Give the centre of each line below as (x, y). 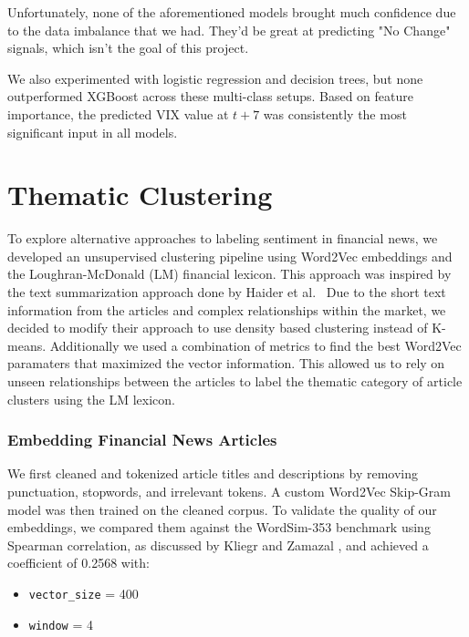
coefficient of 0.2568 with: (78, 563)
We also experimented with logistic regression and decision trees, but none (215, 78)
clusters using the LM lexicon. (92, 399)
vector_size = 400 (83, 593)
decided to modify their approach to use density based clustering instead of (218, 328)
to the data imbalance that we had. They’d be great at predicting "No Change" (229, 30)
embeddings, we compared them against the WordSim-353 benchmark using (219, 527)
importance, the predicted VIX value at (118, 113)
